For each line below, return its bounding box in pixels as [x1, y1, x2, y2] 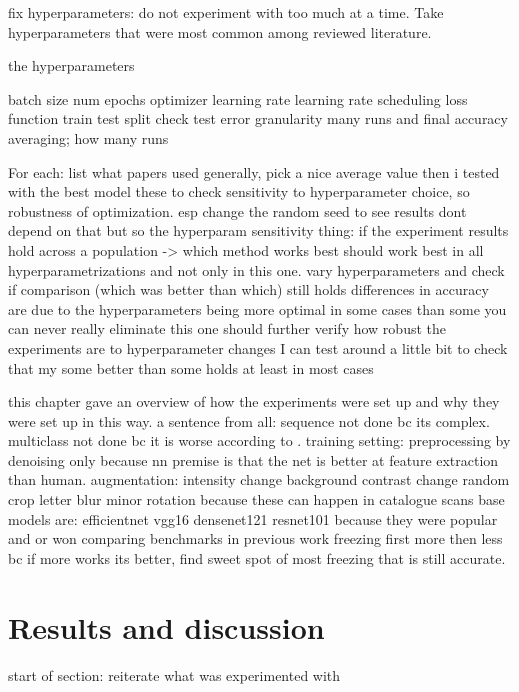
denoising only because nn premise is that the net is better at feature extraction [8, 449, 499, 470]
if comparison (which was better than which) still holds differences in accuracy [8, 279, 489, 300]
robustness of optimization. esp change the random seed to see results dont [8, 200, 467, 221]
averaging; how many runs [8, 127, 169, 148]
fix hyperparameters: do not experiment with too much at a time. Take [8, 2, 444, 22]
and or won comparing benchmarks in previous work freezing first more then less [8, 528, 503, 549]
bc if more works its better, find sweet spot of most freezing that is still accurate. [8, 547, 506, 568]
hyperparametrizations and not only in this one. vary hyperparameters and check [8, 259, 505, 280]
